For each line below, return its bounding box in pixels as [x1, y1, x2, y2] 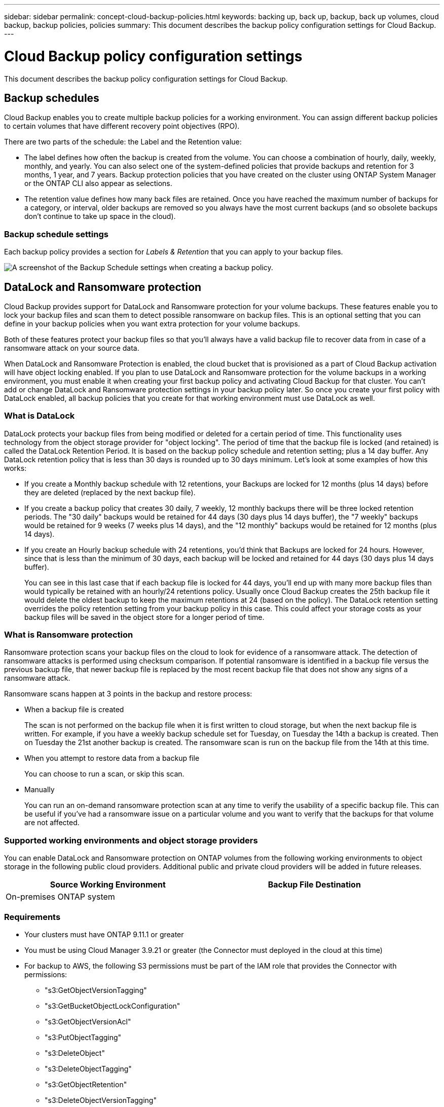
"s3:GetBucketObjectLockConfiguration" [45, 1001, 180, 1010]
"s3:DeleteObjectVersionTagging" [45, 1095, 157, 1104]
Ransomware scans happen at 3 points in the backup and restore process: [4, 689, 252, 698]
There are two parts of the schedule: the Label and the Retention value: [4, 137, 242, 146]
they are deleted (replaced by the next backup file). [24, 488, 196, 497]
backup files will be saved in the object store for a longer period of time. [24, 612, 265, 621]
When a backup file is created [24, 705, 124, 714]
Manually [24, 785, 55, 794]
